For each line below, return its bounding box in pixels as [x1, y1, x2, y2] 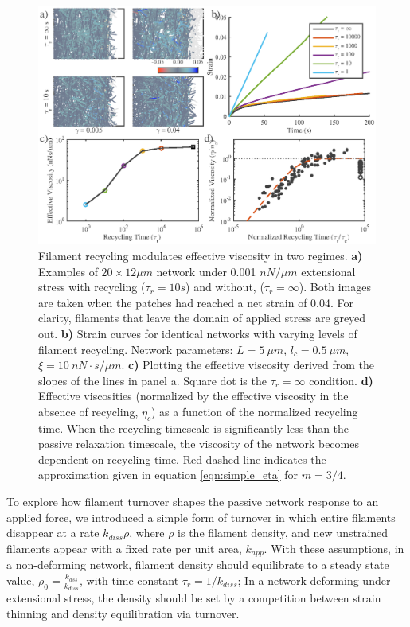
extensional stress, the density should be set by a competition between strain [6, 590, 381, 606]
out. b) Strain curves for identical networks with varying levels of [38, 325, 357, 341]
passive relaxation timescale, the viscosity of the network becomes [38, 435, 359, 452]
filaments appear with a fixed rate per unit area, [6, 539, 242, 556]
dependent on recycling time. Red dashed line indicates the [38, 450, 326, 467]
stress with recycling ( [38, 278, 146, 295]
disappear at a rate [6, 524, 100, 541]
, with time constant [79, 571, 179, 588]
